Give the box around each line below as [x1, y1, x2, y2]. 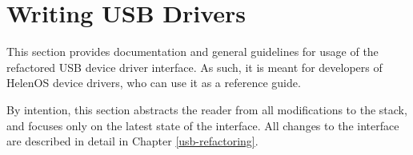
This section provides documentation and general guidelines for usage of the [6, 43, 379, 60]
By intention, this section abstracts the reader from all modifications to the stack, [6, 101, 407, 117]
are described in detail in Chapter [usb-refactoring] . [6, 133, 259, 149]
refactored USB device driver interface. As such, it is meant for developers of [6, 58, 383, 75]
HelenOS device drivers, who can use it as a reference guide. [6, 74, 301, 91]
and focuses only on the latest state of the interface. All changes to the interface [6, 117, 399, 133]
